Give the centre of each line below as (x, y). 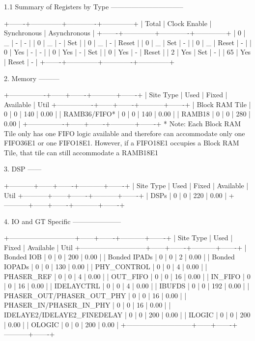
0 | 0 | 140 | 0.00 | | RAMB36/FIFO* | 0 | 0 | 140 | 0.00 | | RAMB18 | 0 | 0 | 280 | (127, 114)
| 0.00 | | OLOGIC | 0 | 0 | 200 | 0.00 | (61, 324)
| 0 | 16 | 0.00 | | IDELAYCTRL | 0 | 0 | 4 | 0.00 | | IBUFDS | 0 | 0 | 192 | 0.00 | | (127, 286)
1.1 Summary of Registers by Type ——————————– (94, 6)
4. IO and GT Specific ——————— (63, 221)
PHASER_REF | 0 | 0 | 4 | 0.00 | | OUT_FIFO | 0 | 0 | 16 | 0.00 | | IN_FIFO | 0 (127, 276)
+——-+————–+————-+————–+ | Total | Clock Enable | (108, 23)
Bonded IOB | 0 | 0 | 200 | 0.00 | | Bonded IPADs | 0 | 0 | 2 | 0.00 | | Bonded (119, 257)
